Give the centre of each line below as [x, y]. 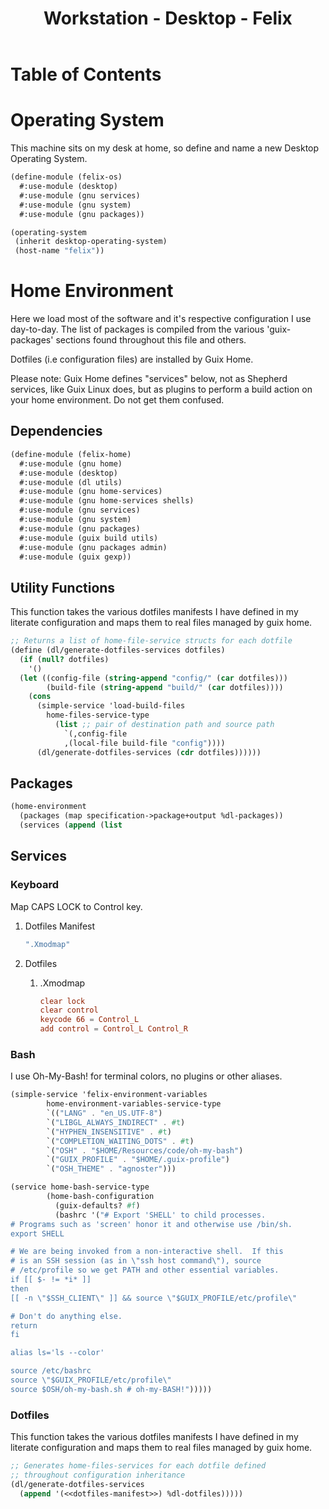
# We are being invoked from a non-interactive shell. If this [147, 1252]
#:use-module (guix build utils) [89, 538]
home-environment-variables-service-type [134, 1104]
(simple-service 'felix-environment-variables [109, 1095]
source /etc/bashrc [51, 1371]
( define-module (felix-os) [66, 177]
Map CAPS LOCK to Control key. [76, 906]
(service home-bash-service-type [80, 1187]
